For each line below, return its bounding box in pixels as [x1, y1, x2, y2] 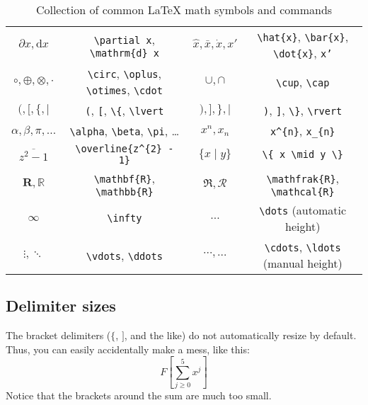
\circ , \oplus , [87, 65, 161, 81]
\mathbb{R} [95, 186, 154, 198]
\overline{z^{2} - [75, 143, 174, 154]
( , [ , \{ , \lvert [85, 102, 164, 118]
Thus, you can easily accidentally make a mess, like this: [6, 341, 250, 356]
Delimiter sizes [6, 295, 116, 316]
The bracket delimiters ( [6, 328, 111, 343]
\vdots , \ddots [86, 246, 163, 263]
